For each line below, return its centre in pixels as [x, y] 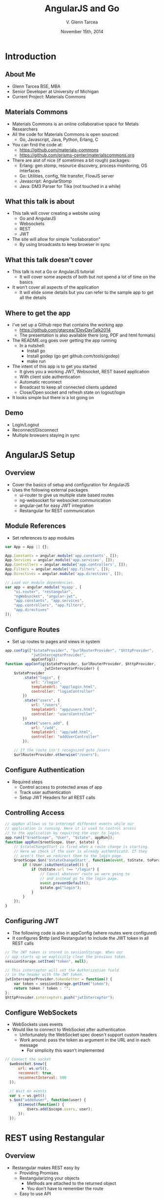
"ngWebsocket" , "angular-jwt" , [46, 596]
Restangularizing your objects [49, 1178]
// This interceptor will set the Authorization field [62, 970]
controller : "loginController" [63, 691]
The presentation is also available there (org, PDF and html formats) [87, 335]
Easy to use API [35, 1194]
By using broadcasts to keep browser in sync [65, 245]
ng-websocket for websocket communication [65, 500]
